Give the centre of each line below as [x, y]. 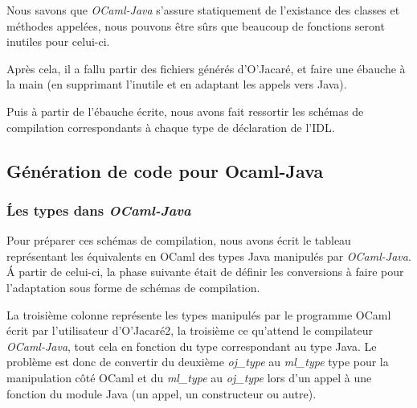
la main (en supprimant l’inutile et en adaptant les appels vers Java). [177, 84]
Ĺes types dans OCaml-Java [99, 210]
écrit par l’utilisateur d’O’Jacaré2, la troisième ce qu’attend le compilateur [190, 330]
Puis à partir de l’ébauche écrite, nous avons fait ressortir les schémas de [185, 111]
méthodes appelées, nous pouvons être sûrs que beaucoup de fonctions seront [196, 25]
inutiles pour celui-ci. [58, 41]
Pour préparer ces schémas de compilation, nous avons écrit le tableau [179, 240]
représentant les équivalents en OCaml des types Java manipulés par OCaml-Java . [209, 256]
